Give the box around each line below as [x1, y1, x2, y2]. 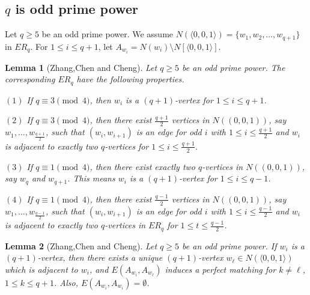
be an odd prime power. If [182, 239, 277, 252]
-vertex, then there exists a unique [37, 251, 163, 264]
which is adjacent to [5, 263, 78, 275]
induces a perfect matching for [165, 263, 276, 275]
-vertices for [105, 139, 149, 152]
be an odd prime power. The [182, 61, 285, 73]
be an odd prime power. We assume [41, 28, 174, 40]
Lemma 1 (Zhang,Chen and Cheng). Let [5, 61, 157, 73]
